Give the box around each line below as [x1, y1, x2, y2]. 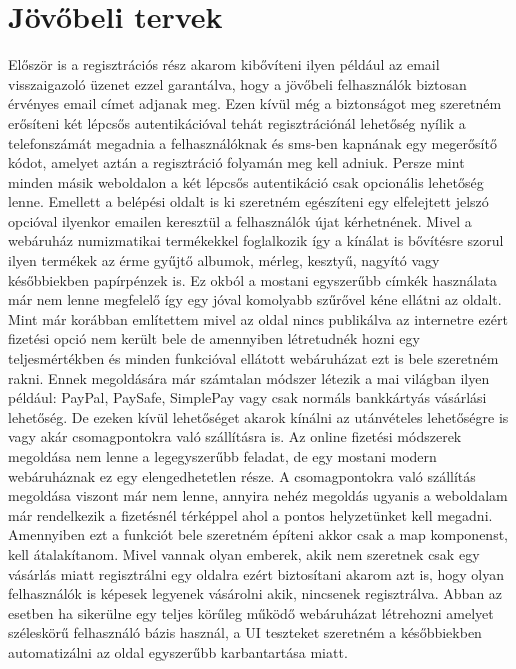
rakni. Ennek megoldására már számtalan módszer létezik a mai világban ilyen [8, 367, 490, 388]
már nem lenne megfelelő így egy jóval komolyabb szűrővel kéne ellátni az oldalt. [8, 289, 502, 310]
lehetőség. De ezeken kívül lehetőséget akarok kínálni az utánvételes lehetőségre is [8, 406, 509, 427]
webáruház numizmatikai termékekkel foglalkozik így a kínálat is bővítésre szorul [8, 230, 504, 251]
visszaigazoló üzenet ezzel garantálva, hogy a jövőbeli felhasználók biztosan [8, 73, 467, 94]
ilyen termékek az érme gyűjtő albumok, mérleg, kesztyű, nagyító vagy [8, 250, 440, 271]
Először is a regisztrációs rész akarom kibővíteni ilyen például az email [8, 54, 440, 75]
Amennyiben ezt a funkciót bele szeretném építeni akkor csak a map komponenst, [8, 524, 508, 545]
